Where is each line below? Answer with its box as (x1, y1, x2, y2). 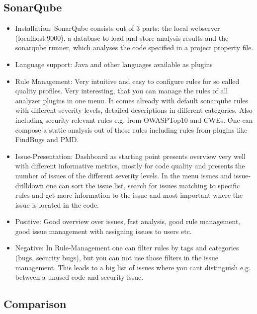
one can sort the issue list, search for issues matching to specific (46, 180, 240, 190)
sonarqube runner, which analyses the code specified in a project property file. (15, 42, 254, 53)
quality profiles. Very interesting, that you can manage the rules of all (15, 85, 228, 96)
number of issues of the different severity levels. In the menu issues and (15, 170, 232, 180)
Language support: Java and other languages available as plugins (15, 59, 213, 69)
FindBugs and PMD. (15, 134, 79, 145)
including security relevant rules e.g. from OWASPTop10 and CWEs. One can (15, 114, 253, 125)
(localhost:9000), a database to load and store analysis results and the (15, 32, 229, 43)
